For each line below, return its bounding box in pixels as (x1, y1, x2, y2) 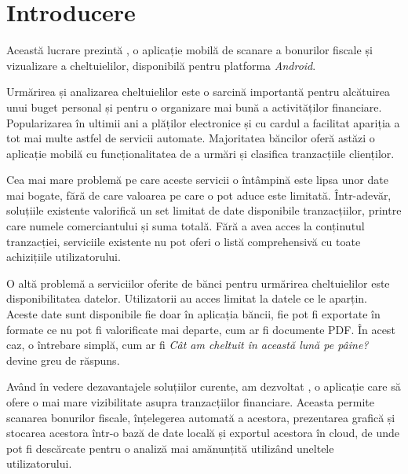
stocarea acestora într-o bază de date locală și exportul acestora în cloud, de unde (6, 424, 399, 441)
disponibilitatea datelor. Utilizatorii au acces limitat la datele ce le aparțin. (6, 290, 367, 307)
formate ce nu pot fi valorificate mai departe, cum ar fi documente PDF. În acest (6, 321, 395, 337)
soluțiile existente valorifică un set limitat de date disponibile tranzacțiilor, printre (6, 202, 402, 219)
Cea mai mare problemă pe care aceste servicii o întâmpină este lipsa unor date (6, 171, 388, 188)
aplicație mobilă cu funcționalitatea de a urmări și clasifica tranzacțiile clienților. (6, 145, 395, 161)
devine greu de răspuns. (6, 351, 120, 368)
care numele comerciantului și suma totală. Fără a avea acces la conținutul (6, 218, 365, 234)
